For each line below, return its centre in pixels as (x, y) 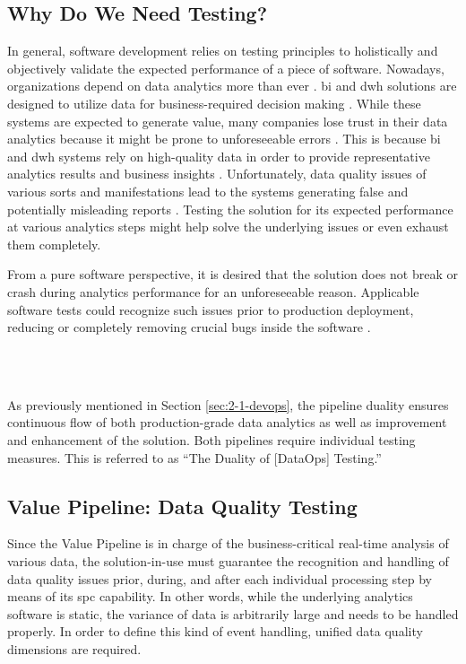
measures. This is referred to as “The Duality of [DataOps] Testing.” (194, 457)
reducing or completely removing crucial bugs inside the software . (189, 327)
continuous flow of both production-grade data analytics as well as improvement (227, 422)
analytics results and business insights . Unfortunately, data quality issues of (217, 174)
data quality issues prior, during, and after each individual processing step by (220, 578)
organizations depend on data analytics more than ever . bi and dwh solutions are (232, 86)
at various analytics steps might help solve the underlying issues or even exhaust (228, 227)
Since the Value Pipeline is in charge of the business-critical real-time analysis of (228, 543)
